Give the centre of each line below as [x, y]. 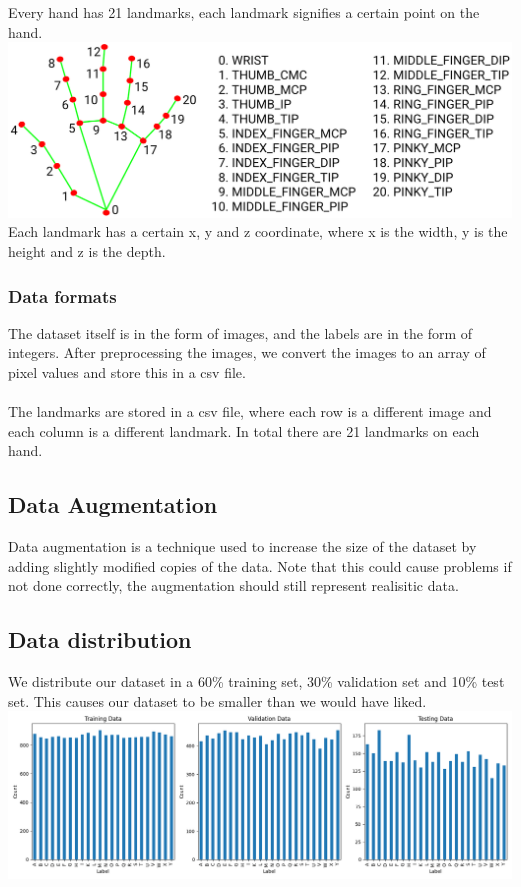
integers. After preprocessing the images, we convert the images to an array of [247, 352]
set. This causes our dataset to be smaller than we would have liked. [217, 700]
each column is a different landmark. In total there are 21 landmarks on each [244, 430]
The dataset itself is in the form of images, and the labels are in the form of [240, 332]
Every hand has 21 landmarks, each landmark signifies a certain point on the [244, 12]
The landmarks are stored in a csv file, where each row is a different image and [250, 411]
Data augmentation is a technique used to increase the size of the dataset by [242, 546]
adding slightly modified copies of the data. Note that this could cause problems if [260, 565]
